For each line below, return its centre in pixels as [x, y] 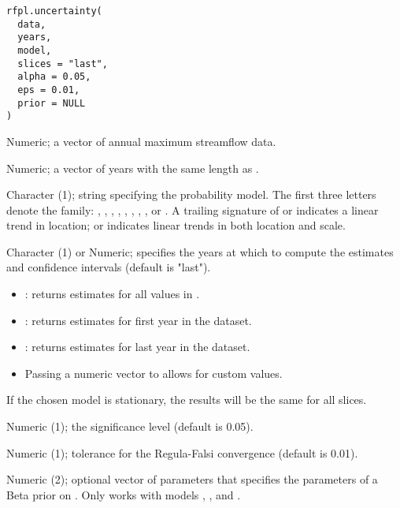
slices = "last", [63, 64]
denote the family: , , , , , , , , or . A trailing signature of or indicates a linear [193, 209]
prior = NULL [52, 103]
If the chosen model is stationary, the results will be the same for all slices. [187, 400]
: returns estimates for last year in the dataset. [137, 347]
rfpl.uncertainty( [54, 11]
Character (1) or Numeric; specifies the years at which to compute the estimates [200, 251]
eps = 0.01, [49, 90]
